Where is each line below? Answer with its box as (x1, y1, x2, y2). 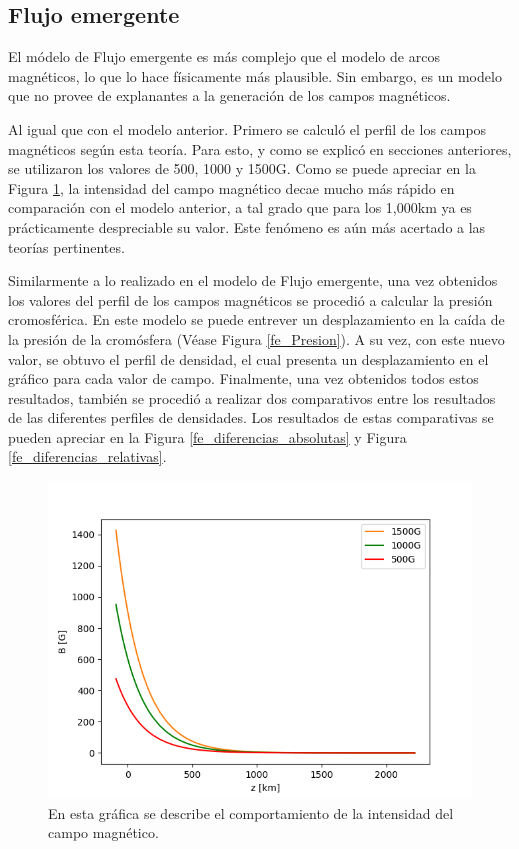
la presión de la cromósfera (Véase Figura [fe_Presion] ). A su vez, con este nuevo (8, 328, 505, 349)
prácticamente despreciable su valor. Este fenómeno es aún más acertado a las (8, 216, 486, 237)
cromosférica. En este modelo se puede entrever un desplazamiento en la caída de (8, 309, 505, 330)
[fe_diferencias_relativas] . (8, 446, 167, 467)
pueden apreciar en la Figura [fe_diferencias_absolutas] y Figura (8, 426, 407, 447)
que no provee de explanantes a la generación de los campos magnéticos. (8, 85, 451, 106)
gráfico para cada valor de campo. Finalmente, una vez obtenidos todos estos (8, 368, 479, 389)
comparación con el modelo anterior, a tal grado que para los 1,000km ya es (8, 197, 472, 218)
